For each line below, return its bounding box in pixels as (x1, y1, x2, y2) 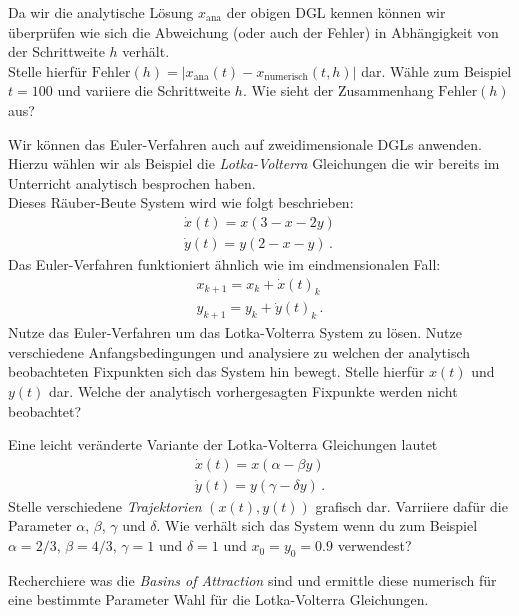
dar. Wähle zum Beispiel (361, 60, 512, 81)
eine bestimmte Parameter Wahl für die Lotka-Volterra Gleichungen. (8, 589, 429, 610)
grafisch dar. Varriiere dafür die (315, 495, 508, 516)
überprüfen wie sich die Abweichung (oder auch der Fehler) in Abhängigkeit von (8, 21, 499, 42)
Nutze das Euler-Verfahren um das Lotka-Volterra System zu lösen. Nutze (8, 322, 462, 343)
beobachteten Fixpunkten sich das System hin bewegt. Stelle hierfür (8, 361, 425, 382)
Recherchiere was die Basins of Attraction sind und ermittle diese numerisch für (8, 569, 497, 590)
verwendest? (337, 535, 412, 556)
